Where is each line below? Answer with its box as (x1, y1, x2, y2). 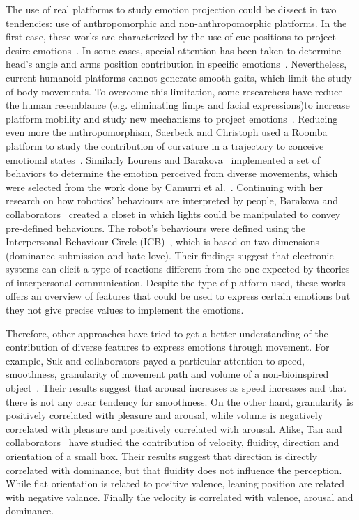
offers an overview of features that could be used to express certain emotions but (6, 289, 351, 303)
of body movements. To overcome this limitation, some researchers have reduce (6, 84, 343, 98)
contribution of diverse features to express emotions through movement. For (6, 339, 330, 354)
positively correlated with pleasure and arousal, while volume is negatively (6, 408, 323, 422)
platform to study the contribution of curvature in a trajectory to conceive (6, 138, 324, 153)
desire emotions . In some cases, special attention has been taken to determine (6, 43, 342, 57)
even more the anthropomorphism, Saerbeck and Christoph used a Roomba (6, 125, 328, 139)
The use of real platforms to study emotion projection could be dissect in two (6, 2, 337, 16)
